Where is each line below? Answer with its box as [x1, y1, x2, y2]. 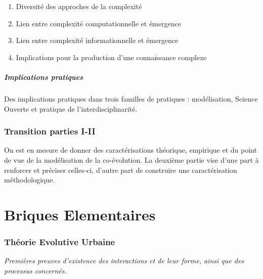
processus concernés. [4, 265, 67, 275]
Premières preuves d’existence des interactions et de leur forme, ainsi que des [4, 255, 244, 266]
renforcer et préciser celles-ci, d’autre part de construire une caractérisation [4, 164, 237, 175]
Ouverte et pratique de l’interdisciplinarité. [4, 103, 138, 114]
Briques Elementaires [4, 204, 156, 224]
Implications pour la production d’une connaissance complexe [16, 52, 207, 62]
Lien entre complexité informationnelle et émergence [16, 35, 179, 45]
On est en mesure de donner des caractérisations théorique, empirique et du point [4, 145, 257, 155]
